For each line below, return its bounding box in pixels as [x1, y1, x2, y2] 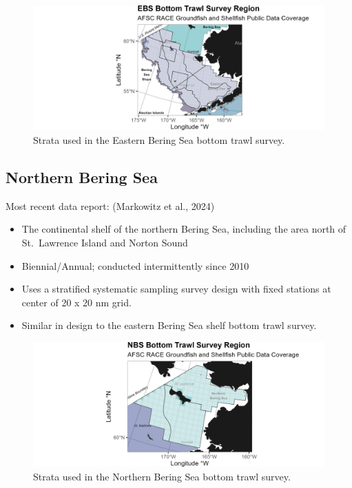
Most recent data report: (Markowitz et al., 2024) [6, 198, 215, 213]
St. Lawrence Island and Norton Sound [21, 235, 188, 249]
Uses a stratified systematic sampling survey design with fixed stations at [21, 282, 331, 296]
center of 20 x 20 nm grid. [21, 295, 132, 309]
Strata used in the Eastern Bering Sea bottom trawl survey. [33, 132, 285, 147]
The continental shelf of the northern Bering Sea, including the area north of [21, 222, 346, 236]
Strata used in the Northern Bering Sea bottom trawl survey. [33, 469, 291, 483]
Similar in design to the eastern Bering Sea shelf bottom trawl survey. [21, 318, 317, 332]
